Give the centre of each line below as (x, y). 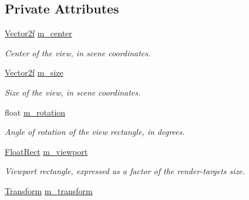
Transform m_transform (49, 190)
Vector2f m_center (38, 33)
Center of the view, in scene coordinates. (78, 52)
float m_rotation (35, 112)
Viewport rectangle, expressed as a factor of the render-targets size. (125, 171)
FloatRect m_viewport (46, 151)
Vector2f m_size (34, 72)
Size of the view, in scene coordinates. (73, 92)
